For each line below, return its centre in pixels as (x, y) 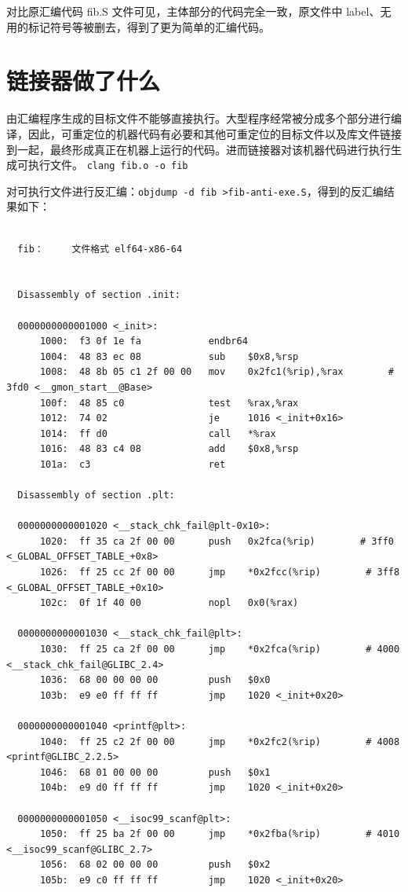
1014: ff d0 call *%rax (158, 433)
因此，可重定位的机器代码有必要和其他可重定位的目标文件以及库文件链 (209, 133)
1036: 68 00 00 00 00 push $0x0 (155, 680)
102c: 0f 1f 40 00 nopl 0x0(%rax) (169, 603)
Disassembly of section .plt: (96, 496)
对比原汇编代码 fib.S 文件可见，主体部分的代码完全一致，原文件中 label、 (193, 11)
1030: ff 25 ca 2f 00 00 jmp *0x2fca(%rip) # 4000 (220, 650)
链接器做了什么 (84, 81)
